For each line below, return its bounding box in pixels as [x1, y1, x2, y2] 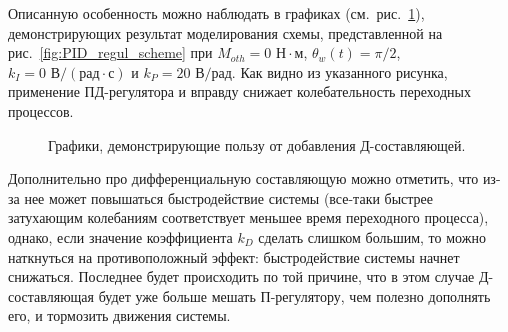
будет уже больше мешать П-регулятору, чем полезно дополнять [98, 285, 491, 306]
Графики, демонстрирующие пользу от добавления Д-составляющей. [48, 134, 466, 155]
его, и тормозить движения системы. [8, 305, 231, 326]
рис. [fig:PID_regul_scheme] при [8, 42, 213, 63]
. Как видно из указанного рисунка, [231, 61, 448, 82]
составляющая [8, 285, 95, 306]
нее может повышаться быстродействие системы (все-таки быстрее [24, 187, 434, 208]
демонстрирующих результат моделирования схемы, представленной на [8, 22, 443, 43]
